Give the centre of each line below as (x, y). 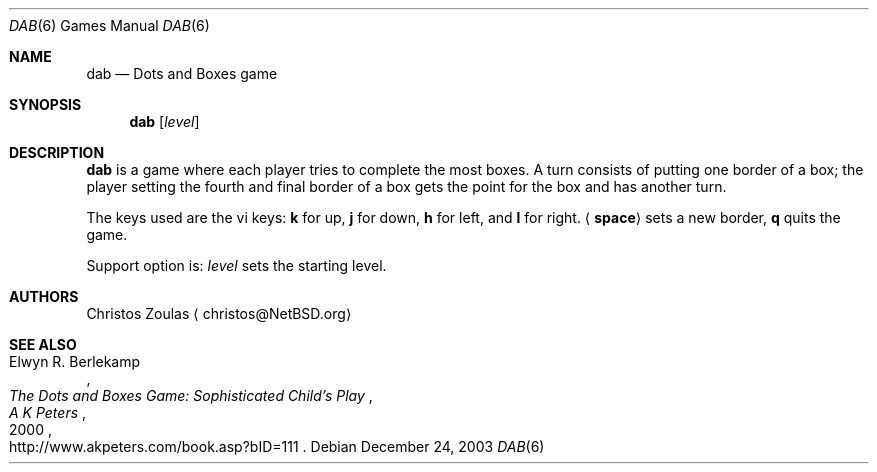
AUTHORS (44, 296)
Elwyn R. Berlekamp (75, 361)
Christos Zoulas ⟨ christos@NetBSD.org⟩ (219, 313)
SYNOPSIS (45, 104)
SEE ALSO (43, 344)
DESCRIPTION (57, 152)
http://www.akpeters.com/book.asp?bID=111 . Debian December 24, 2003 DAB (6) (277, 446)
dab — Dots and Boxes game (182, 73)
